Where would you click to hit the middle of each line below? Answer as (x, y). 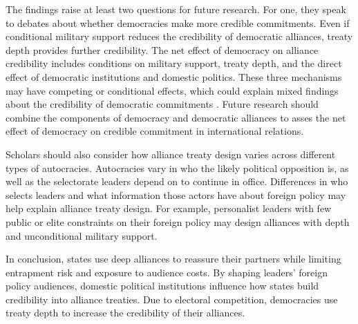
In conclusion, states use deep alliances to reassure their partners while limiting (173, 259)
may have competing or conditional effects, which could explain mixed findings (172, 90)
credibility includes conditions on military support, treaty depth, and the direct (174, 63)
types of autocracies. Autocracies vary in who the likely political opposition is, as (177, 168)
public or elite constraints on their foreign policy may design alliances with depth (178, 221)
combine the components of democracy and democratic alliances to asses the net (176, 117)
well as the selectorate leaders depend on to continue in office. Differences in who (177, 181)
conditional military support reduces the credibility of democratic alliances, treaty (179, 36)
